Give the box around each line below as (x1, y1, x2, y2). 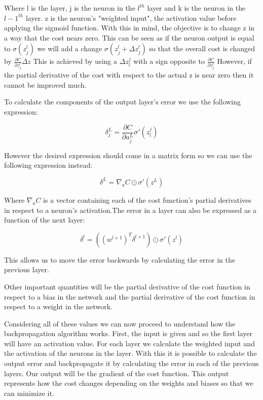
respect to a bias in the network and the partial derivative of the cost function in (4, 291, 255, 302)
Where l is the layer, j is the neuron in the (4, 3, 135, 13)
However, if (217, 56, 252, 66)
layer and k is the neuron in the (147, 3, 246, 13)
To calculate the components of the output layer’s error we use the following (4, 96, 241, 107)
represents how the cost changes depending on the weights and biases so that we (4, 378, 253, 388)
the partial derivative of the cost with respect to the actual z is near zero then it (4, 69, 254, 80)
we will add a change (37, 43, 102, 54)
